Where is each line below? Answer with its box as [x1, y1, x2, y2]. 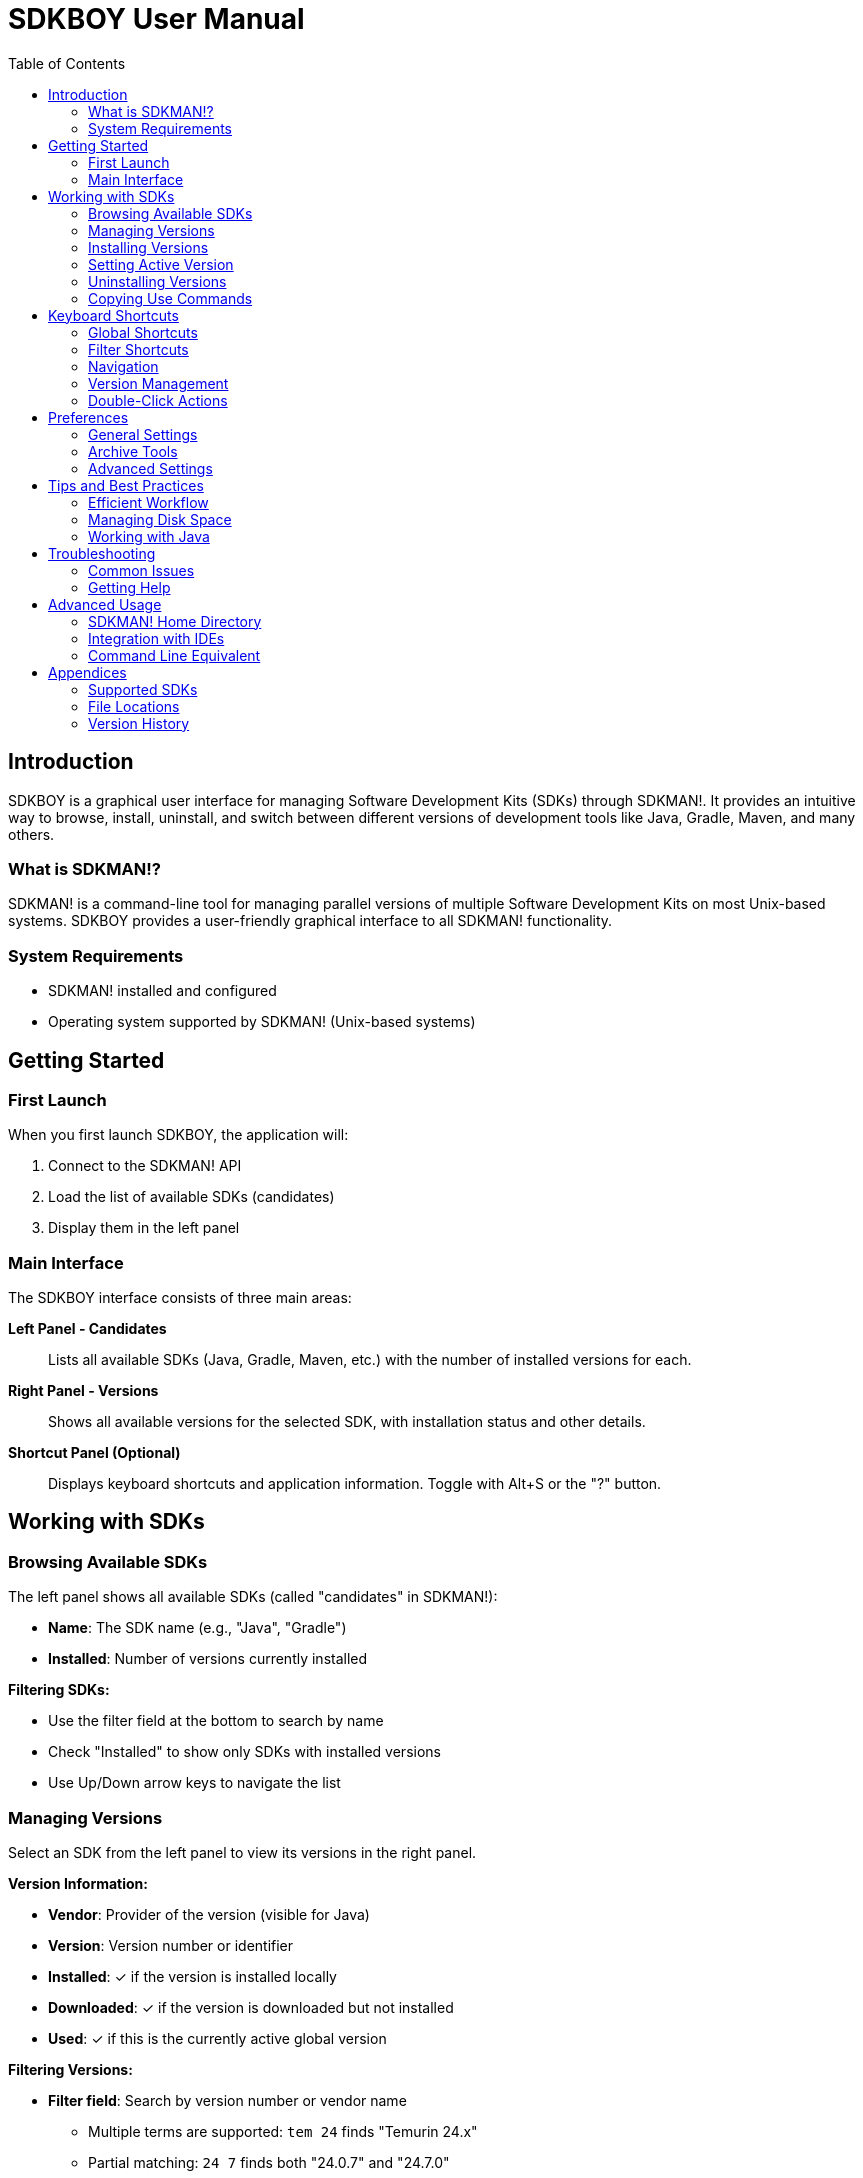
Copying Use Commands [88, 289, 253, 307]
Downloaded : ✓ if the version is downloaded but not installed [48, 1999, 454, 2017]
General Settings [88, 425, 198, 443]
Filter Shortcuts [88, 340, 189, 358]
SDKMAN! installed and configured [48, 982, 277, 1000]
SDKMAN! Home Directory [88, 612, 262, 630]
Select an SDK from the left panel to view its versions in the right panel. [8, 1844, 477, 1862]
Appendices [48, 663, 127, 681]
